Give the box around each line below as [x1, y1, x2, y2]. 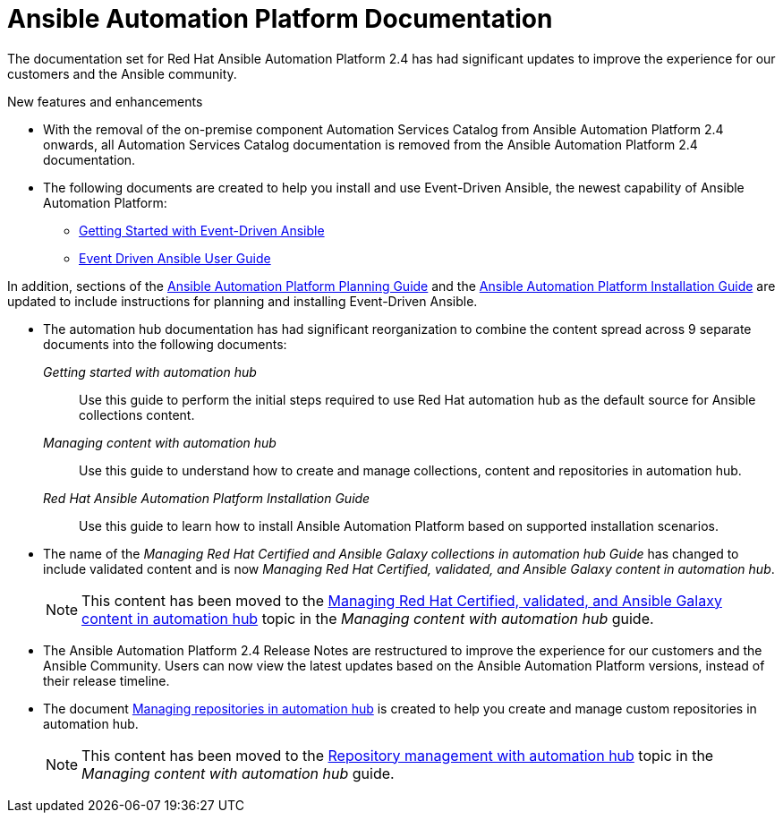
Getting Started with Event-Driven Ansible [79, 222, 325, 238]
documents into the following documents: [43, 336, 287, 352]
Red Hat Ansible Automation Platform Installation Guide [43, 490, 370, 506]
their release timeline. [43, 672, 170, 688]
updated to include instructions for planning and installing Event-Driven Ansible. [7, 293, 478, 309]
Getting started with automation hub [43, 363, 257, 380]
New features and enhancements [7, 93, 203, 109]
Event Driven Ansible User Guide [79, 250, 271, 266]
